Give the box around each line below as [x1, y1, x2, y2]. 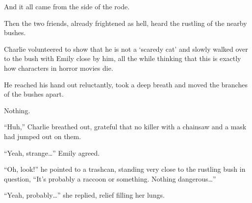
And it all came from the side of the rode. [4, 1, 130, 11]
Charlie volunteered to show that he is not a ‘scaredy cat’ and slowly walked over [4, 43, 248, 54]
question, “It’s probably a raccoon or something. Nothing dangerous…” [4, 173, 216, 183]
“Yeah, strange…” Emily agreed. [4, 147, 100, 158]
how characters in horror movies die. [4, 62, 113, 73]
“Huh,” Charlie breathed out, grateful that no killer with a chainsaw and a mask [4, 122, 247, 132]
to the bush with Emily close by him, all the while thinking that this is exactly [4, 53, 241, 63]
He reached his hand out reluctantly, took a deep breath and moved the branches [4, 79, 248, 89]
